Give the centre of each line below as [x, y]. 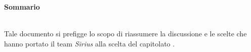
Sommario [22, 7]
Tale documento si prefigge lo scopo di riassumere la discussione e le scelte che [126, 34]
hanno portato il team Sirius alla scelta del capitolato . [90, 43]
